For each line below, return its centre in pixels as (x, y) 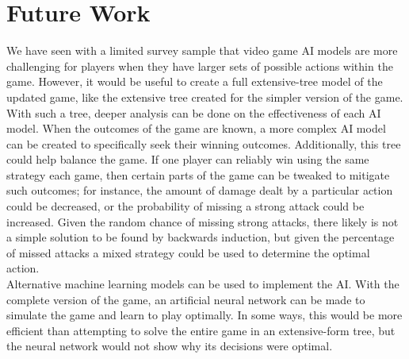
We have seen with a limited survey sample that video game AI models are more (202, 50)
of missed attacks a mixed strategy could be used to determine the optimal (188, 252)
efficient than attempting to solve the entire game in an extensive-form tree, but (201, 330)
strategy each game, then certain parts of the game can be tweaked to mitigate (198, 174)
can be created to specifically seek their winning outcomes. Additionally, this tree (204, 143)
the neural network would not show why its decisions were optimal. (170, 346)
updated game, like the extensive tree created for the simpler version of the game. (205, 97)
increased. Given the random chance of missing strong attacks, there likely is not (203, 221)
